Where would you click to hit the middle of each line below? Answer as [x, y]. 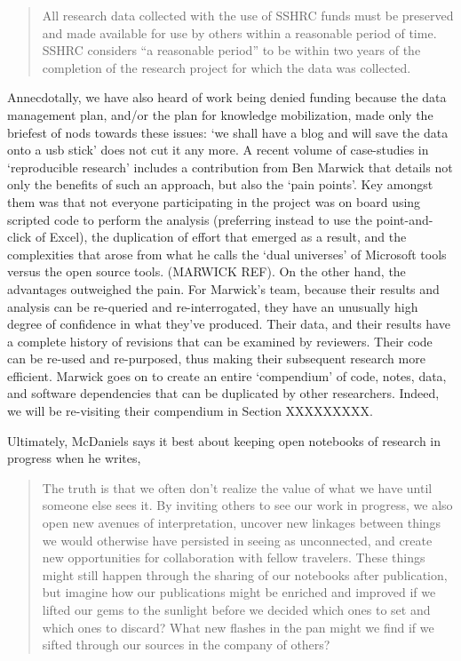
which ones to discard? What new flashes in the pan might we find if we [238, 627]
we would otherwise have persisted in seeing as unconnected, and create [237, 540]
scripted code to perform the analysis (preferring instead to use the [190, 219]
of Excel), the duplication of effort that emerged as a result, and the [221, 237]
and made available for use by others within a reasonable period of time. [239, 32]
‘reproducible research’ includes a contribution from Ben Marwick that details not [230, 167]
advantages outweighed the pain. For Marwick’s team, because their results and [223, 288]
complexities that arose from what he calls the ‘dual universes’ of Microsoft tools [227, 254]
